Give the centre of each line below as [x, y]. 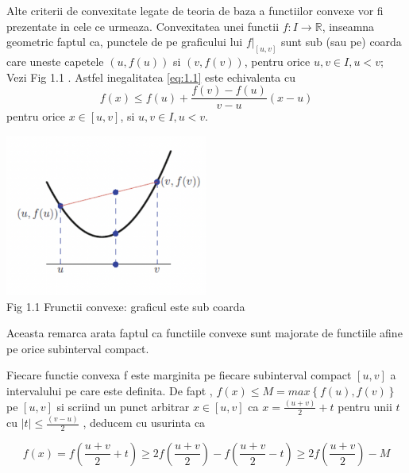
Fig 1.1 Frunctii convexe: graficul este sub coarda [126, 306]
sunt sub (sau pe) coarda [341, 42]
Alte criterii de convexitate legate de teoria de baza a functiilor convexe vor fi [195, 10]
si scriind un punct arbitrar [123, 406]
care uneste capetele [55, 62]
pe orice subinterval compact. [78, 348]
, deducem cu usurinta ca [144, 423]
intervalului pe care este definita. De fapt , [110, 391]
